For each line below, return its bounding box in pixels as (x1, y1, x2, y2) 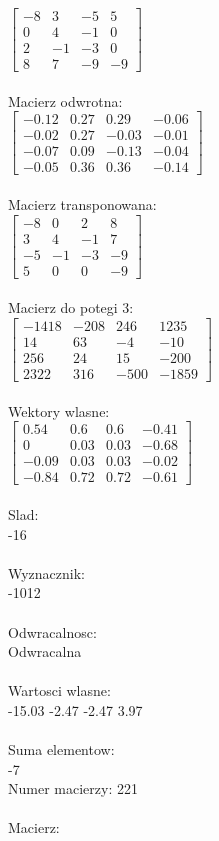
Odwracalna (8, 641, 82, 662)
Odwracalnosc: (8, 621, 97, 642)
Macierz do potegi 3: (8, 297, 134, 318)
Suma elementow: (8, 739, 115, 760)
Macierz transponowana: (8, 194, 157, 215)
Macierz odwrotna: (8, 90, 123, 111)
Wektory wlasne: (8, 400, 110, 421)
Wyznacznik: (8, 562, 86, 583)
